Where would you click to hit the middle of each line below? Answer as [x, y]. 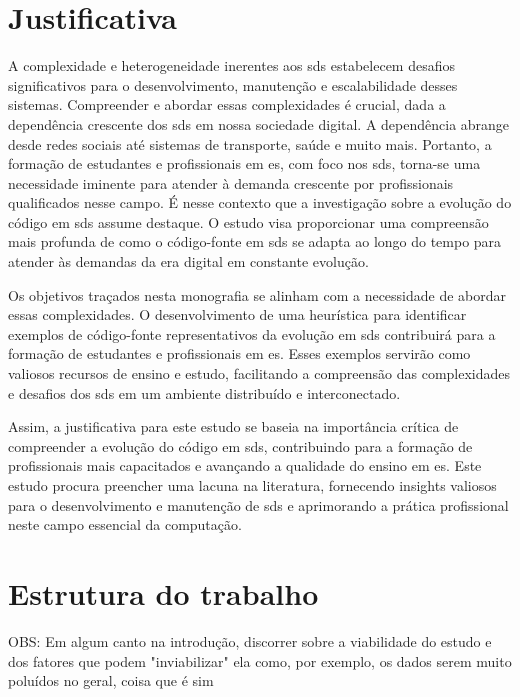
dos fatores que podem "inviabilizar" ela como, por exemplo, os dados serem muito [260, 660]
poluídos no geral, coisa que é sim [111, 680]
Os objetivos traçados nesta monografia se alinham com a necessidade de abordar [257, 294]
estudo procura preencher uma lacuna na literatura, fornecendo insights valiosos [252, 485]
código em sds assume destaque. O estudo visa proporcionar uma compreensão [248, 221]
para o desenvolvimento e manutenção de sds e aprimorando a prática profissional [258, 504]
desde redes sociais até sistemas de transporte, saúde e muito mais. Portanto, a [250, 143]
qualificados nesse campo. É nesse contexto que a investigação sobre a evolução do [260, 202]
